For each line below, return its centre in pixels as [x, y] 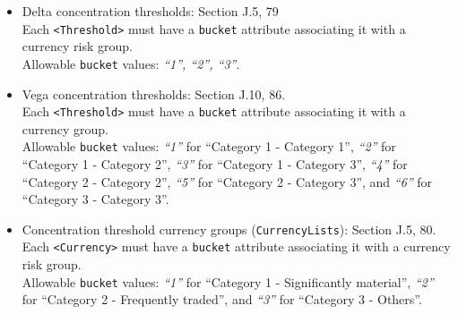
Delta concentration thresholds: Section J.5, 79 [150, 11]
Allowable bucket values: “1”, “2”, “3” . [131, 63]
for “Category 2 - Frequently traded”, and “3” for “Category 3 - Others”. [222, 299]
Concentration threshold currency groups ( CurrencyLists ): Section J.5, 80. [229, 229]
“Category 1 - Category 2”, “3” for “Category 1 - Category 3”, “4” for [215, 164]
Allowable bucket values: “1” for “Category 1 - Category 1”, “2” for [209, 146]
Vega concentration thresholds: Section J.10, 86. [154, 93]
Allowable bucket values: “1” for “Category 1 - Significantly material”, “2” [228, 281]
